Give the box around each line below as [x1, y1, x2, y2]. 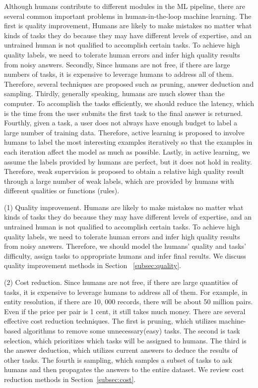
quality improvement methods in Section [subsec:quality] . [4, 260, 181, 271]
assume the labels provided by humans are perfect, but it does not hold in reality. [4, 156, 252, 166]
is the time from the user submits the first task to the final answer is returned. [4, 108, 243, 118]
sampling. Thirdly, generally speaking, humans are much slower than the [4, 88, 225, 99]
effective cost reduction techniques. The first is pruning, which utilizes [4, 316, 217, 326]
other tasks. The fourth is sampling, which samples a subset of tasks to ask [4, 354, 232, 365]
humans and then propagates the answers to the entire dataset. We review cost [4, 364, 244, 375]
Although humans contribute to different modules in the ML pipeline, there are [4, 1, 245, 11]
